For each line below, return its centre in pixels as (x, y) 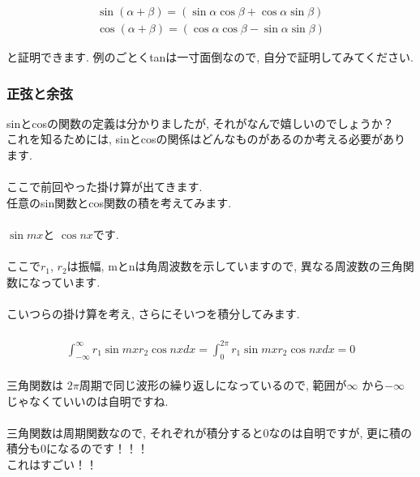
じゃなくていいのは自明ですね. (88, 400)
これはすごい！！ (52, 464)
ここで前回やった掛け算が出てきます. (105, 187)
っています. (70, 281)
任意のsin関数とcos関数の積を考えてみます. (119, 202)
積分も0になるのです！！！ (77, 448)
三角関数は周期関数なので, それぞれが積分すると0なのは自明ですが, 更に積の (210, 432)
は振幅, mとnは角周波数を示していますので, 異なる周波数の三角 (235, 266)
